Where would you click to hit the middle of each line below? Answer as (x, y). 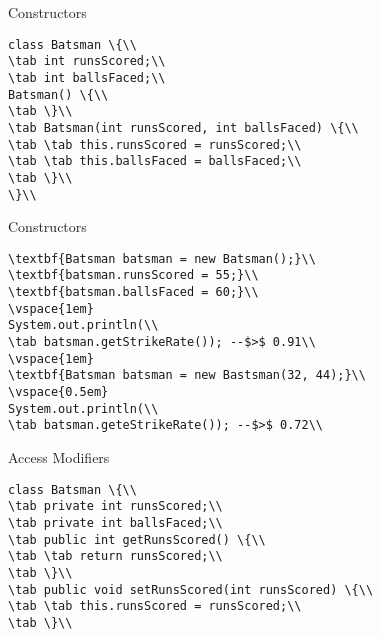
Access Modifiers (59, 456)
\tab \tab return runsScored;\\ (115, 556)
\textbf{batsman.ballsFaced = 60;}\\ (133, 292)
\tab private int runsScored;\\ (115, 506)
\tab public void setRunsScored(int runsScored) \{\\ (191, 589)
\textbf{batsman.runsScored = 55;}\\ (133, 275)
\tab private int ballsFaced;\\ (115, 522)
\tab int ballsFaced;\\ (87, 77)
